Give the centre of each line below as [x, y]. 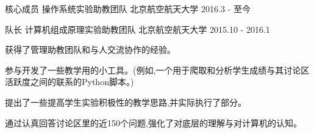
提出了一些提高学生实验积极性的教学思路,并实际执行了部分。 [126, 102]
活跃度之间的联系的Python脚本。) [70, 82]
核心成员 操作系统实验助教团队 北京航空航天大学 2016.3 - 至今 [128, 9]
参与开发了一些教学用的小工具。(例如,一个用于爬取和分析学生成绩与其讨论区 [157, 70]
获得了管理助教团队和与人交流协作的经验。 [90, 49]
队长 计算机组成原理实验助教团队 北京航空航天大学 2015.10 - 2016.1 [137, 29]
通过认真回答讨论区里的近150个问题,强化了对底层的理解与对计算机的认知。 [153, 122]
